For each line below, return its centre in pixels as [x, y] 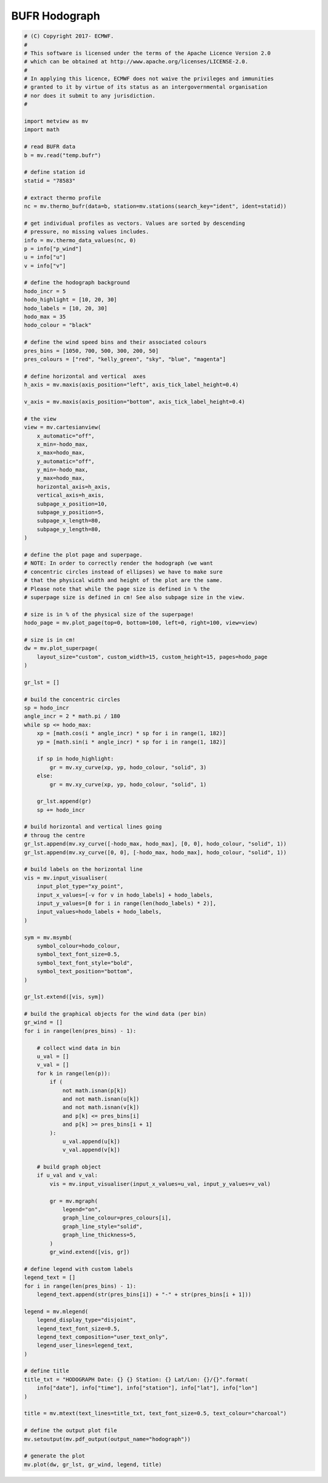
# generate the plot [54, 1456]
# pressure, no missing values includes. [87, 232]
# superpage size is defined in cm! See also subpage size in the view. [135, 597]
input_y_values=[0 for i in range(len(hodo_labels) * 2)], [127, 903]
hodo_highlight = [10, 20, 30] [71, 300]
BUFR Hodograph [56, 16]
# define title [46, 1371]
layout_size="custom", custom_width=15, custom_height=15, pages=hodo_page [152, 657]
